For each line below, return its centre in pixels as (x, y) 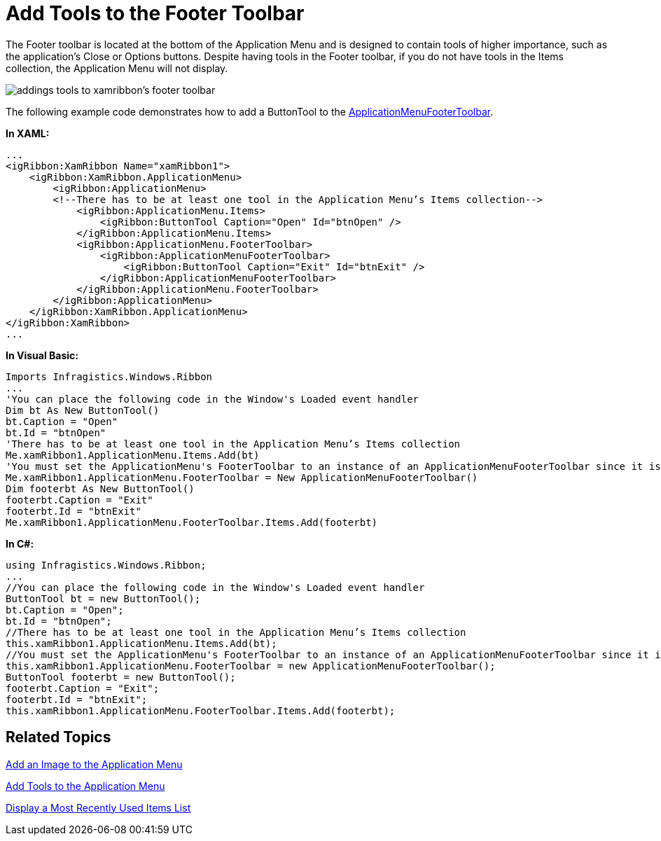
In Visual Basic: (42, 355)
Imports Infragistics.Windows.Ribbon (109, 376)
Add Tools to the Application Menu (85, 786)
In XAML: (28, 133)
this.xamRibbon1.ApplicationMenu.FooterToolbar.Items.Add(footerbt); (201, 710)
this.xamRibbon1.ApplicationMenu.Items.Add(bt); (141, 643)
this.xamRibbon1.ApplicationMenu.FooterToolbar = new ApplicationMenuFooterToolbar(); (251, 666)
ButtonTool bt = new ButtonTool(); (103, 598)
